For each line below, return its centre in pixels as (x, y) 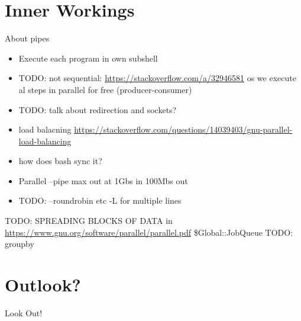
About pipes (27, 38)
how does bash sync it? (60, 161)
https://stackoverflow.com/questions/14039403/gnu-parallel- (183, 129)
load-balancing (45, 141)
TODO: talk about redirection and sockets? (98, 109)
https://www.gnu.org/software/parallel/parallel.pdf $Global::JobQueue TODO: (149, 232)
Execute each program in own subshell (88, 58)
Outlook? (43, 285)
